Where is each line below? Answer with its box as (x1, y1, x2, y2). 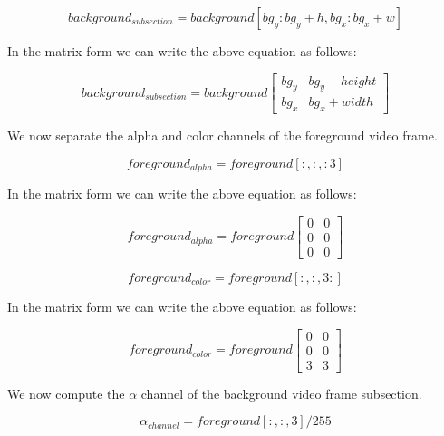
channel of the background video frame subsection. (140, 383, 422, 402)
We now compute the (7, 383, 125, 402)
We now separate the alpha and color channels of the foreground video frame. (7, 126, 438, 145)
